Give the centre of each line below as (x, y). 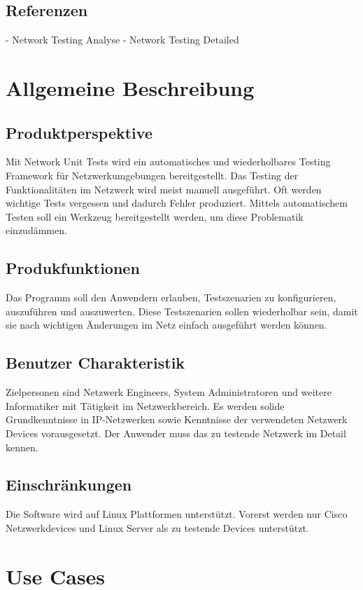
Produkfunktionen (73, 268)
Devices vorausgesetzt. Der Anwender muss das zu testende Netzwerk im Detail (176, 433)
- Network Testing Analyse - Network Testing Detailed (122, 40)
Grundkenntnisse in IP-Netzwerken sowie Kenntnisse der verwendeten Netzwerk (177, 419)
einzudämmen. (36, 230)
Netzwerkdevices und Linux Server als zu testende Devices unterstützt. (157, 527)
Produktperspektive (79, 132)
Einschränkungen (69, 485)
